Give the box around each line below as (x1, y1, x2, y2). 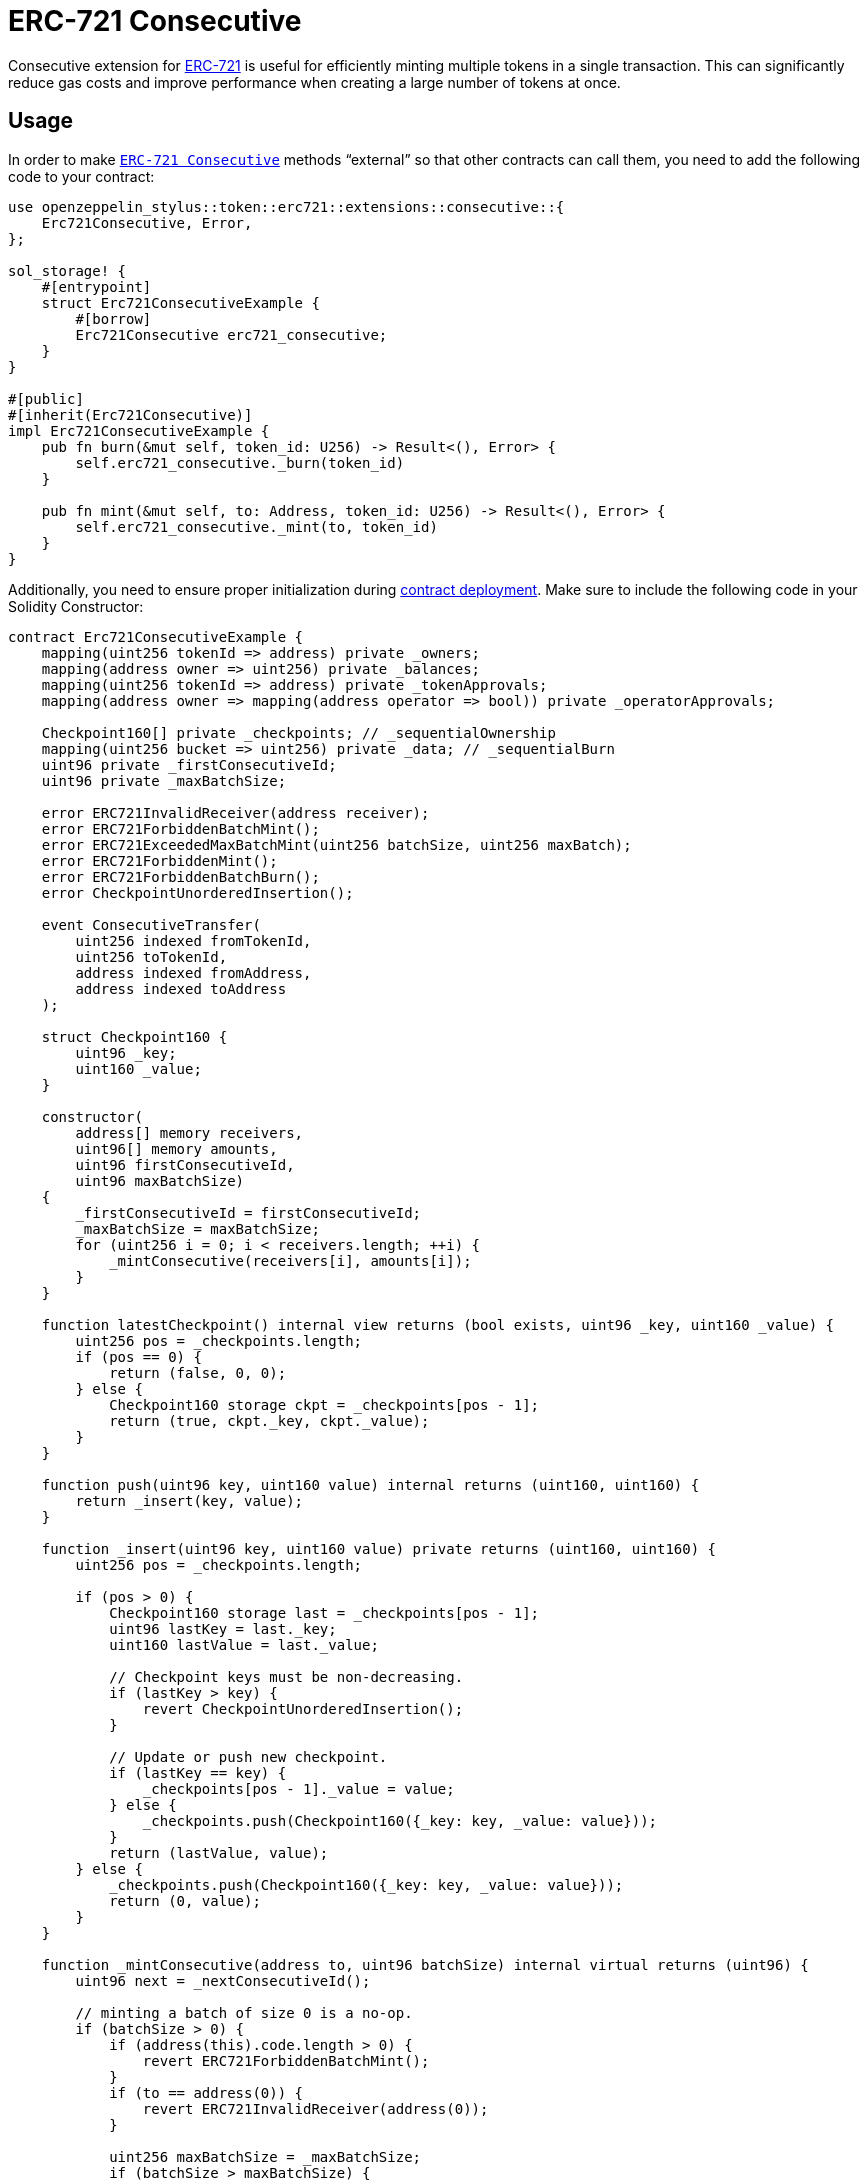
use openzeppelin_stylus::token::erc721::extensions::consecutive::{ (8, 198, 565, 215)
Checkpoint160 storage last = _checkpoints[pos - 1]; (109, 1604, 540, 1621)
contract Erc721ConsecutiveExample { (8, 628, 304, 645)
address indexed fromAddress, (75, 964, 312, 981)
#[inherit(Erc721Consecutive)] (8, 406, 253, 423)
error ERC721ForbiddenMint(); (41, 852, 278, 869)
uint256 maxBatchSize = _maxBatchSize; (109, 2148, 422, 2165)
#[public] (8, 390, 84, 407)
